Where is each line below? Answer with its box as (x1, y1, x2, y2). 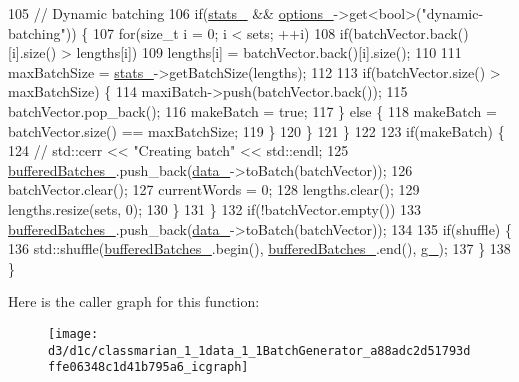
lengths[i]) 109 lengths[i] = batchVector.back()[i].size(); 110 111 (76, 42, 462, 63)
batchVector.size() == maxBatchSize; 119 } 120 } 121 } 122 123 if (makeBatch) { (8, 120, 505, 141)
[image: (48, 326, 99, 341)
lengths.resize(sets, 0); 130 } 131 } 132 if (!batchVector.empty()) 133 (8, 198, 421, 219)
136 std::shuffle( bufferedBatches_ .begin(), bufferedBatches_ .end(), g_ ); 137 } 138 (8, 238, 511, 259)
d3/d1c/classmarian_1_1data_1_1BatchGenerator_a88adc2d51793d (48, 343, 471, 358)
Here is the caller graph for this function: (8, 291, 260, 312)
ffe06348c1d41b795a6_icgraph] (48, 360, 249, 375)
